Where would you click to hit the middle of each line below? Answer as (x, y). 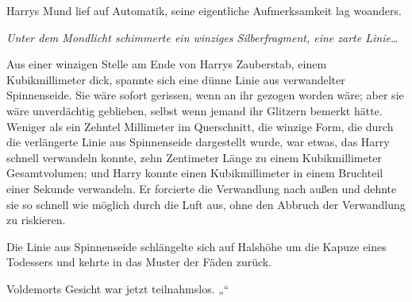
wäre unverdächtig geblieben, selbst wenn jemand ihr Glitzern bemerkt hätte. (194, 110)
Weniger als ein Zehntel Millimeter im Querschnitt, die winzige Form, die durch (200, 126)
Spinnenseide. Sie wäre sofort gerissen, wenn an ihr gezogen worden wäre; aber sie (205, 95)
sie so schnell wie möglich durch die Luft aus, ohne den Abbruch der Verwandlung (206, 204)
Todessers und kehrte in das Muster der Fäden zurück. (139, 262)
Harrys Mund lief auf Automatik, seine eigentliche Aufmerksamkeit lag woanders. (204, 10)
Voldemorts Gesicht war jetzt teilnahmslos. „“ (118, 288)
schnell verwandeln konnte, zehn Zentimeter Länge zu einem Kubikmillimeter (194, 157)
